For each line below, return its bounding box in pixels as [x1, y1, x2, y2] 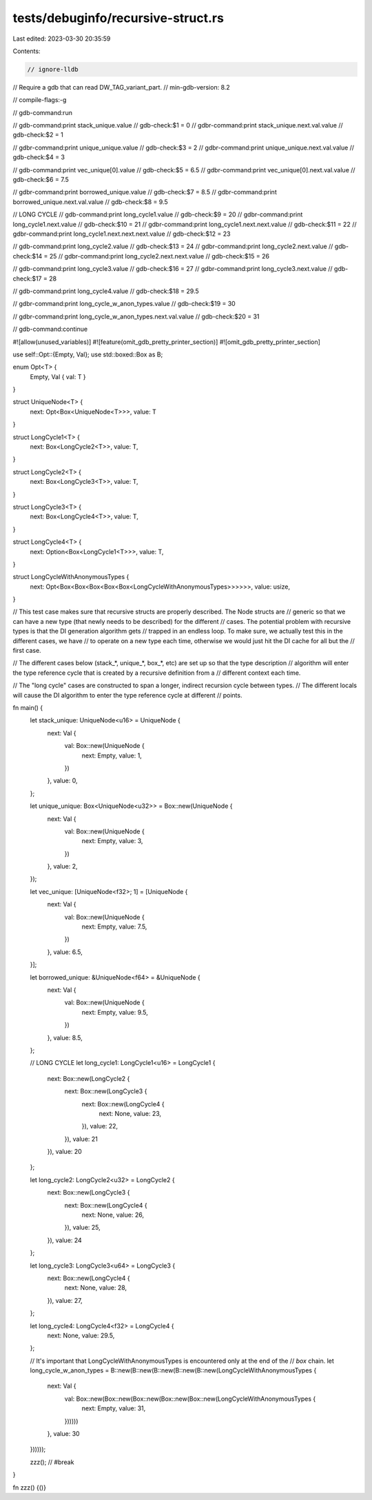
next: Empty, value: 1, [81, 751, 143, 760]
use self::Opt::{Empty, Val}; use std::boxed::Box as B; [12, 350, 163, 358]
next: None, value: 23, [99, 1109, 162, 1117]
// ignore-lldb [27, 65, 79, 73]
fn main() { [12, 704, 43, 711]
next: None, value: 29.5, [47, 1331, 115, 1339]
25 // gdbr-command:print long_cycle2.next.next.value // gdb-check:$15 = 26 [49, 252, 270, 260]
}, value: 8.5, [47, 1033, 83, 1042]
